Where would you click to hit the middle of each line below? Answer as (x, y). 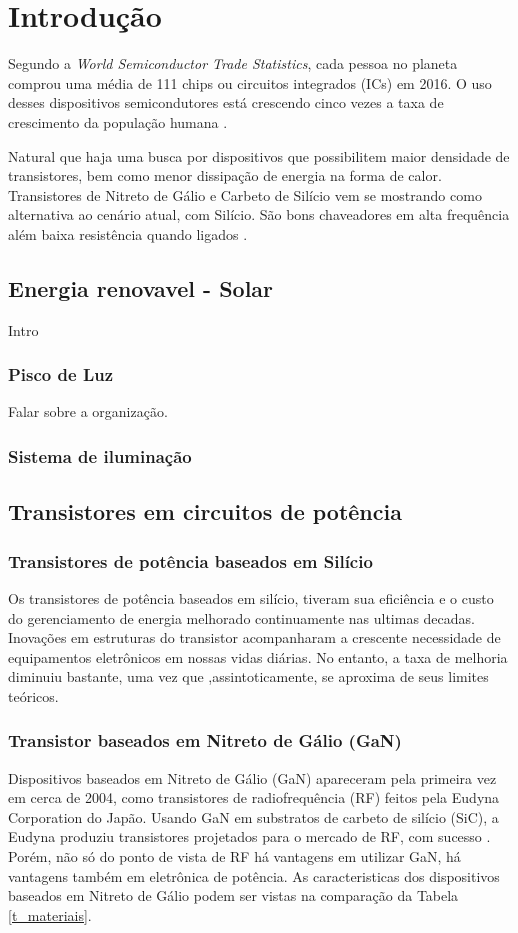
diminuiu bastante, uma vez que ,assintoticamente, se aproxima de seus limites (248, 676)
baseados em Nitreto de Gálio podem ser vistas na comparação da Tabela (233, 895)
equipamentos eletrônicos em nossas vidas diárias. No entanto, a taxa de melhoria (258, 656)
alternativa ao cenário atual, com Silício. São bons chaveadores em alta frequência (259, 214)
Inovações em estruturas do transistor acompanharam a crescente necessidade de (254, 637)
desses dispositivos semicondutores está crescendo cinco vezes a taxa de (226, 102)
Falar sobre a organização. (88, 411)
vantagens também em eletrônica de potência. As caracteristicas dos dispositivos (254, 875)
